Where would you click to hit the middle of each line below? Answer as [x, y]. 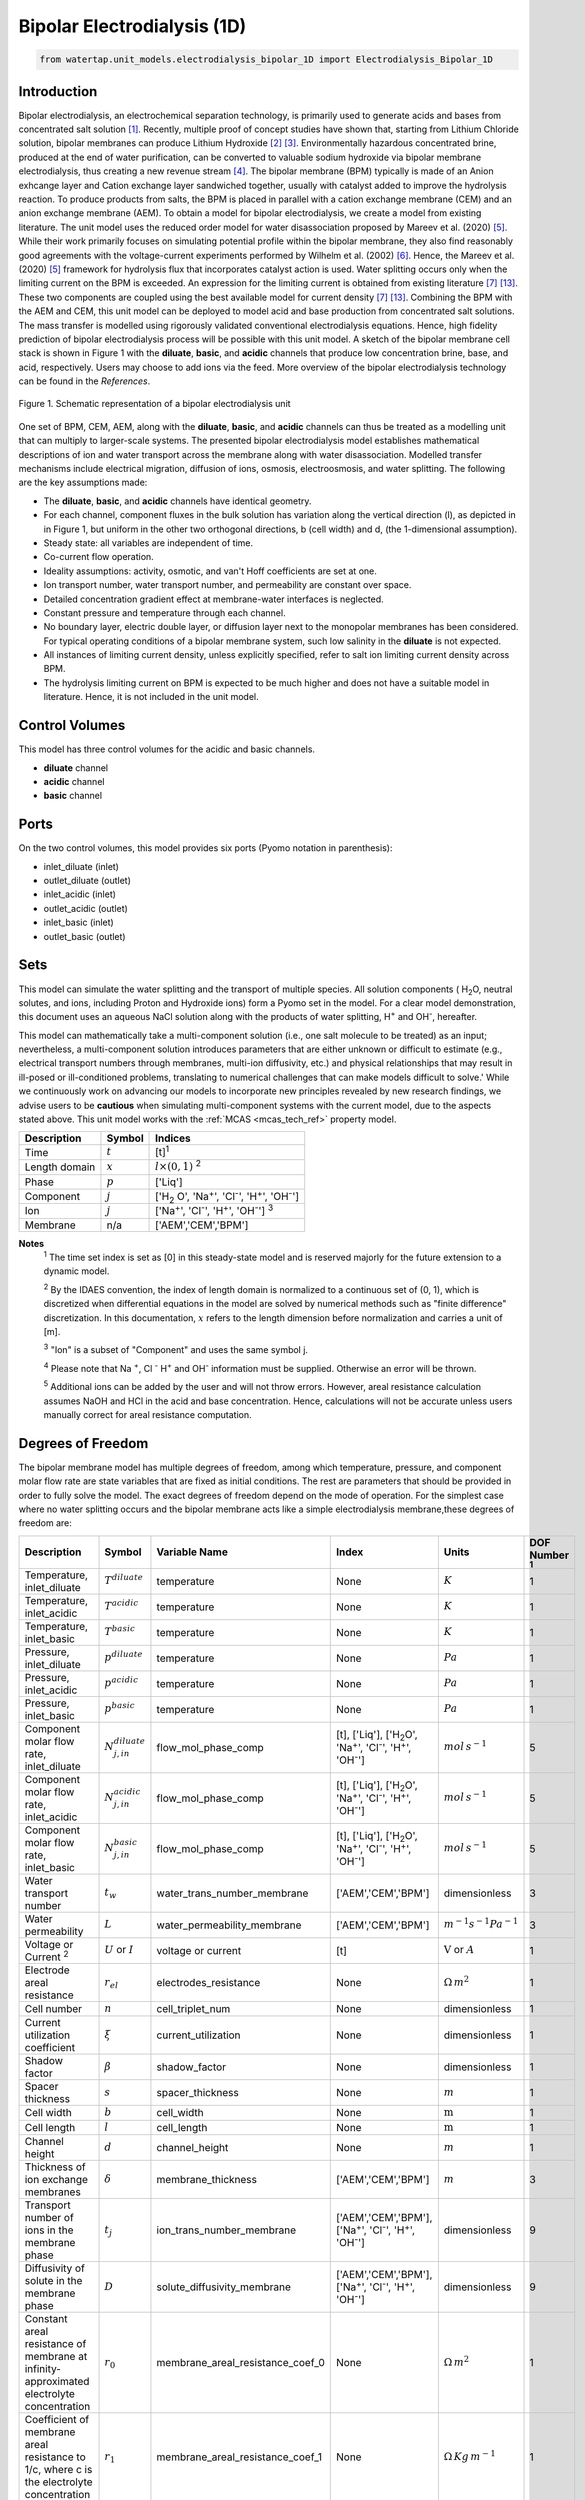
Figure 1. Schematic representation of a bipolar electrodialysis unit [154, 404]
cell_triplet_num [193, 2009]
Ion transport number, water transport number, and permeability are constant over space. [227, 585]
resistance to [55, 2457]
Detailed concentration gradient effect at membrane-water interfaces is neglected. [213, 599]
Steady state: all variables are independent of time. [148, 542]
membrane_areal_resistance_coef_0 [240, 2362]
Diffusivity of [54, 2268]
